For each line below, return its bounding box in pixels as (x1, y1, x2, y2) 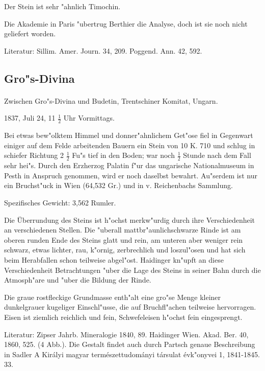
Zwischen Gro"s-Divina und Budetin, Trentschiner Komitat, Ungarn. (4, 95, 218, 106)
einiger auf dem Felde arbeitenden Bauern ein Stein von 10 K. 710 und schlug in (4, 140, 255, 150)
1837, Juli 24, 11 (4, 112, 56, 123)
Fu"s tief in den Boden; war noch (72, 150, 175, 160)
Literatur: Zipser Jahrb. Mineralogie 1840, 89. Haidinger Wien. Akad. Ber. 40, (4, 329, 249, 339)
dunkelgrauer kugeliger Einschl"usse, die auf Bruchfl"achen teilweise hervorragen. (4, 302, 256, 312)
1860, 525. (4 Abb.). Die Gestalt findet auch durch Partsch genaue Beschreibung (4, 339, 255, 350)
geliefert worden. (4, 28, 56, 39)
